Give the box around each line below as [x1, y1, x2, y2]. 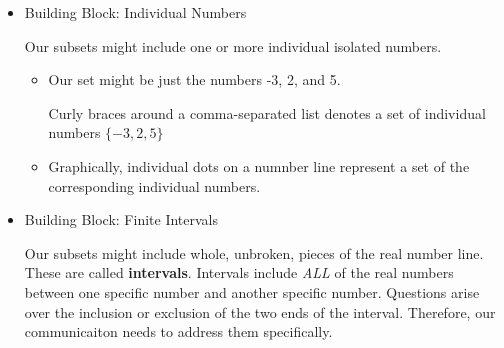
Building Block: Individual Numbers [24, 2, 247, 22]
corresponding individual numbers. [48, 175, 261, 196]
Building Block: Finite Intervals [24, 209, 219, 230]
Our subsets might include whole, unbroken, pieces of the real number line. [24, 242, 484, 263]
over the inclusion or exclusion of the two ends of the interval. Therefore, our [24, 301, 496, 322]
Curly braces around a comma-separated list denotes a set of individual [48, 102, 486, 123]
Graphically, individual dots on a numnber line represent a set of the [48, 155, 470, 176]
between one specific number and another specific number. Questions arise [24, 281, 480, 302]
